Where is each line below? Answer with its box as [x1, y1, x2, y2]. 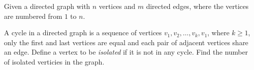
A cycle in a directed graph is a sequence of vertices [4, 27, 162, 38]
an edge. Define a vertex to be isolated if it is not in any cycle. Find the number [4, 47, 248, 57]
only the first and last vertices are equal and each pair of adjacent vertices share [4, 37, 249, 47]
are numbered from [4, 10, 62, 21]
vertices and [99, 1, 135, 11]
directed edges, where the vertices [146, 1, 249, 11]
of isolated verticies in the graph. [4, 56, 105, 67]
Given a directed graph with [4, 1, 90, 11]
